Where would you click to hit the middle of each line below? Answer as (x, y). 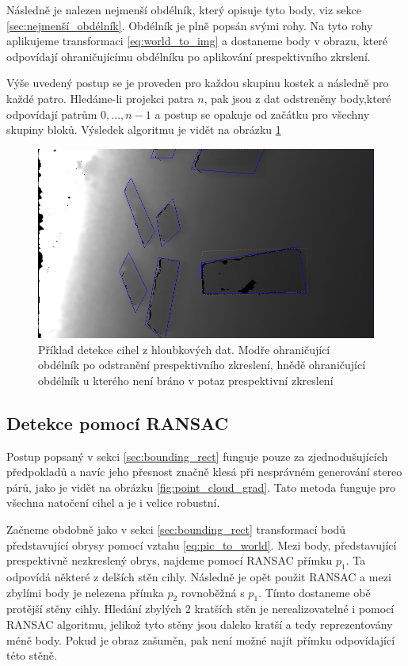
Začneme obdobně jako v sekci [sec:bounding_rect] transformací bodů (176, 529)
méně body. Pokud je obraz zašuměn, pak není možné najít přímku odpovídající (201, 639)
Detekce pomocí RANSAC (118, 422)
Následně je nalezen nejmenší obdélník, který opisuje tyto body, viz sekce (184, 10)
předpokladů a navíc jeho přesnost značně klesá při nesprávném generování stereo (204, 472)
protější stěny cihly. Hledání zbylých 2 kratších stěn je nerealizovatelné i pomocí (200, 609)
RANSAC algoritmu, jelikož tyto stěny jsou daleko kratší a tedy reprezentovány (200, 624)
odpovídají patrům (52, 114)
